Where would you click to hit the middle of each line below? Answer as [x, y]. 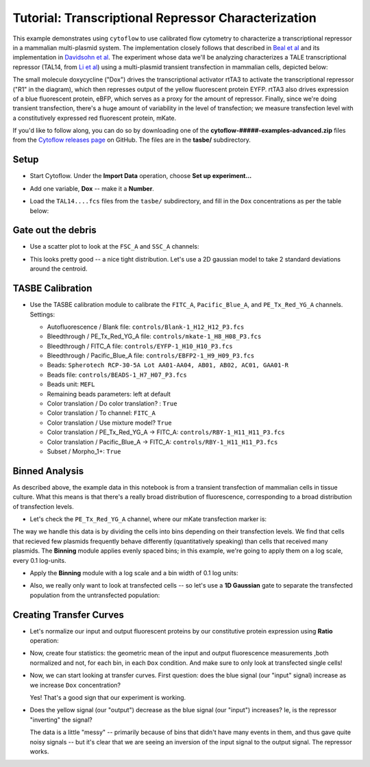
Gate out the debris [54, 230]
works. [39, 751]
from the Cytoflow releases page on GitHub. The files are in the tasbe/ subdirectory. [132, 140]
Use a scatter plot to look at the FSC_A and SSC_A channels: [114, 247]
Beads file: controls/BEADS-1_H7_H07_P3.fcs [117, 375]
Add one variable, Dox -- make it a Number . [92, 188]
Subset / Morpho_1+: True [84, 451]
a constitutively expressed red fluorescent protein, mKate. [95, 118]
